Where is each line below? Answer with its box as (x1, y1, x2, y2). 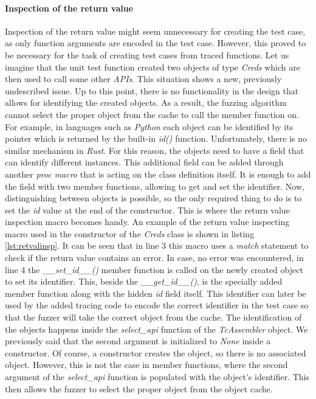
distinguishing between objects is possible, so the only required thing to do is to (5, 192, 302, 204)
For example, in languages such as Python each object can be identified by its (5, 120, 294, 133)
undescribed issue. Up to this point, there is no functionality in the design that (5, 84, 299, 97)
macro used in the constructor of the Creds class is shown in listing (5, 227, 255, 240)
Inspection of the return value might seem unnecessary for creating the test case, (5, 24, 306, 37)
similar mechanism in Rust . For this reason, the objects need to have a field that (5, 144, 304, 156)
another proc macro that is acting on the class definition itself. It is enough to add (5, 167, 311, 180)
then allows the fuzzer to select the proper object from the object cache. (5, 382, 273, 395)
